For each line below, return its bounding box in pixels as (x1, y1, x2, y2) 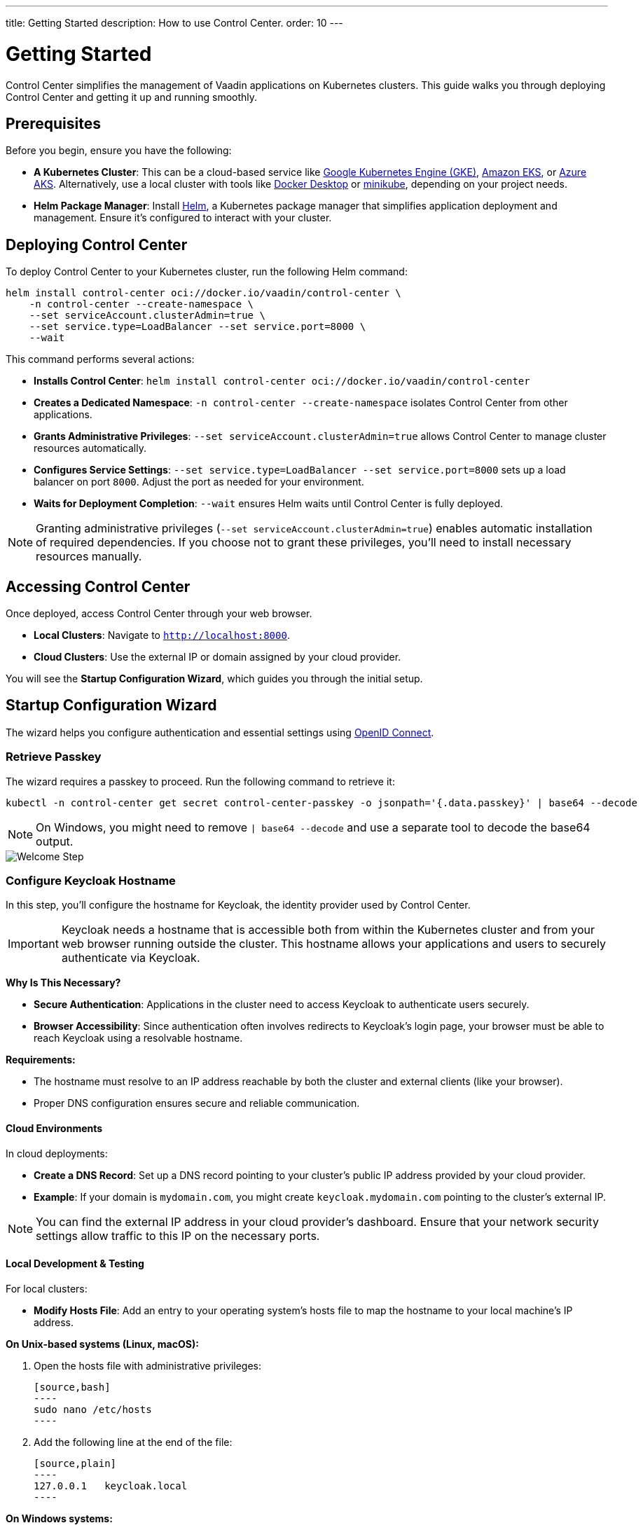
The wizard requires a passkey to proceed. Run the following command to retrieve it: (6, 775, 395, 787)
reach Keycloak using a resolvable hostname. (34, 1032, 243, 1045)
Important (8, 937, 59, 951)
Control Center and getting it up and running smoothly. (6, 90, 258, 103)
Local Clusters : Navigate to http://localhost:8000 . (34, 629, 290, 642)
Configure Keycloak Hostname (6, 874, 176, 888)
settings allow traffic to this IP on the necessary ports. (36, 1228, 320, 1243)
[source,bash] (34, 1381, 111, 1393)
